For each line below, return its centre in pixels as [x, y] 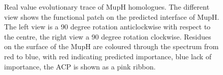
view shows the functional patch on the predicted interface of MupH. [112, 16]
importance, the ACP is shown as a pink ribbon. [80, 66]
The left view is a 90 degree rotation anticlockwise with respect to [107, 27]
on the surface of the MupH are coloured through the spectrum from [111, 46]
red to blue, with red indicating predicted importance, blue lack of [108, 56]
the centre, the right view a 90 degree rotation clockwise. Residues [108, 36]
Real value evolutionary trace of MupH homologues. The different [107, 7]
